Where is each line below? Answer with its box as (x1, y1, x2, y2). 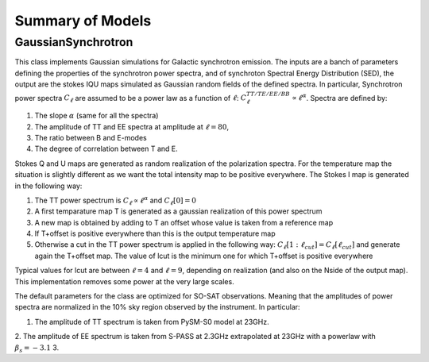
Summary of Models (14, 12, 152, 29)
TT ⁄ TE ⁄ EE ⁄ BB (246, 90, 290, 98)
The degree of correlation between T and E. (34, 144, 178, 154)
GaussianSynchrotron (14, 35, 133, 49)
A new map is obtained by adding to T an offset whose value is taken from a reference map (34, 218, 334, 227)
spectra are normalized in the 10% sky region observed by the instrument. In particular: (14, 302, 301, 312)
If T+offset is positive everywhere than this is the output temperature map (34, 229, 276, 238)
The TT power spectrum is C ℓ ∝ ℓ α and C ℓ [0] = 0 (34, 194, 197, 206)
